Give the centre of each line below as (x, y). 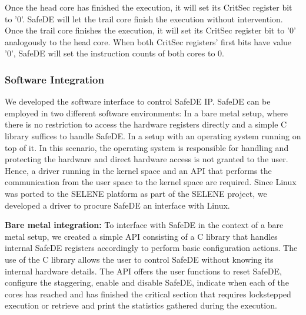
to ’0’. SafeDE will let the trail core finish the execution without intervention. (144, 19)
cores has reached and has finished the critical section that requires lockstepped (148, 294)
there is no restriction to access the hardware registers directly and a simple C (146, 124)
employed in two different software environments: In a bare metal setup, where (147, 113)
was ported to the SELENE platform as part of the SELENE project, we (136, 193)
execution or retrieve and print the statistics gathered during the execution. (141, 305)
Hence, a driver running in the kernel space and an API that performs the (138, 170)
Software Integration (54, 79)
